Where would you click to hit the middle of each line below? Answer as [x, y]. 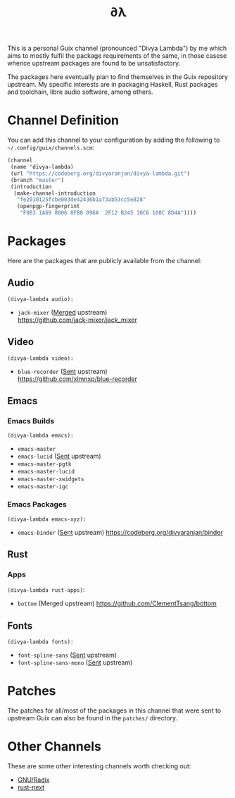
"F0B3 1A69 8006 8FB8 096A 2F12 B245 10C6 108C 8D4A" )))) [108, 213]
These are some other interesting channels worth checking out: [99, 766]
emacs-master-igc [43, 487]
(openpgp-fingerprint [48, 206]
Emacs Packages [37, 504]
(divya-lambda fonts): [40, 642]
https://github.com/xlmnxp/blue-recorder [77, 379]
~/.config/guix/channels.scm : [51, 147]
